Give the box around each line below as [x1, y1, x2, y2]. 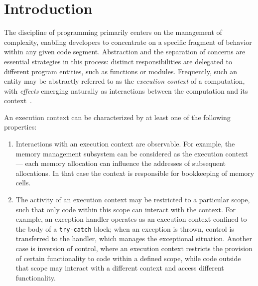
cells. [15, 177, 31, 188]
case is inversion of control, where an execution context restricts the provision [15, 243, 253, 254]
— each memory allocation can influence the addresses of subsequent [15, 158, 226, 168]
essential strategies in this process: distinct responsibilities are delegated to [4, 56, 232, 66]
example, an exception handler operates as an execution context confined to [15, 214, 247, 224]
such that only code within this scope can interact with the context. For [15, 204, 236, 214]
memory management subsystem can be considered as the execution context [15, 148, 248, 158]
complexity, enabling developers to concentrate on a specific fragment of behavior [4, 36, 252, 47]
